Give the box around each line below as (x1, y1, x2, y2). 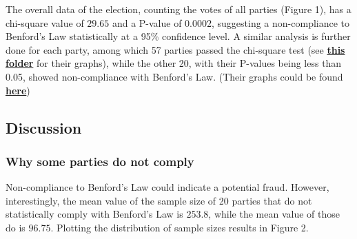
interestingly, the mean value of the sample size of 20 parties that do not (6, 193, 312, 207)
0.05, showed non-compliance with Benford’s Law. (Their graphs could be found (6, 69, 343, 83)
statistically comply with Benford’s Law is (6, 207, 183, 221)
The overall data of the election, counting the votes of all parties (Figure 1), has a (6, 2, 351, 16)
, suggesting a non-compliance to (212, 15, 350, 30)
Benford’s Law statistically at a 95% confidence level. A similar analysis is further (6, 29, 351, 43)
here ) (6, 83, 30, 97)
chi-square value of (6, 15, 84, 30)
